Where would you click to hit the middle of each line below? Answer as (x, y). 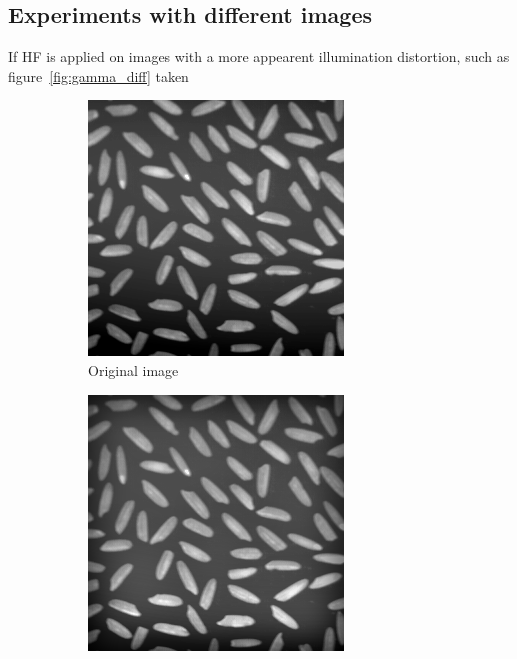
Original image (133, 369)
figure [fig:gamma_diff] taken (98, 75)
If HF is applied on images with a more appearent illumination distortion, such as (259, 56)
